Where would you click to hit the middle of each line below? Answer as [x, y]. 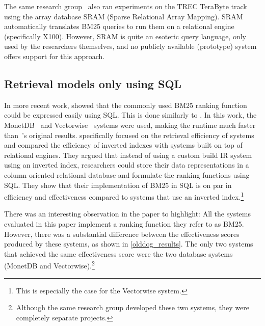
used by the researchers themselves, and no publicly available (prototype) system [130, 46]
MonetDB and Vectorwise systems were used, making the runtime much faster [130, 125]
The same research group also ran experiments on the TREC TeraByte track [126, 6]
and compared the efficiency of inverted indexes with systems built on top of [123, 145]
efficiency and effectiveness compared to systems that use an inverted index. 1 [124, 196]
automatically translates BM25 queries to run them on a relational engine [119, 26]
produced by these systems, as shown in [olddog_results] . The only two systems [129, 244]
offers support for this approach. [55, 56]
